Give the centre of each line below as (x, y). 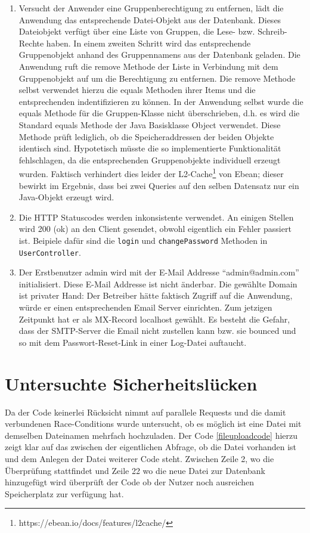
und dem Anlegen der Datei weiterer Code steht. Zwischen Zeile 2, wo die (139, 458)
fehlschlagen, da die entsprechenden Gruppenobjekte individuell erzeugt (150, 159)
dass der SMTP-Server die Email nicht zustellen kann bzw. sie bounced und (157, 331)
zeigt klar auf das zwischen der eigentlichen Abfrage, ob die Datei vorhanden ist (151, 447)
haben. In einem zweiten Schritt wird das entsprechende (148, 43)
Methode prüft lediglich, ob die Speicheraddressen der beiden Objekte (146, 136)
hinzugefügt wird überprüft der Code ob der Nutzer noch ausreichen (130, 482)
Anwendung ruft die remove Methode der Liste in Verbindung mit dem (148, 66)
